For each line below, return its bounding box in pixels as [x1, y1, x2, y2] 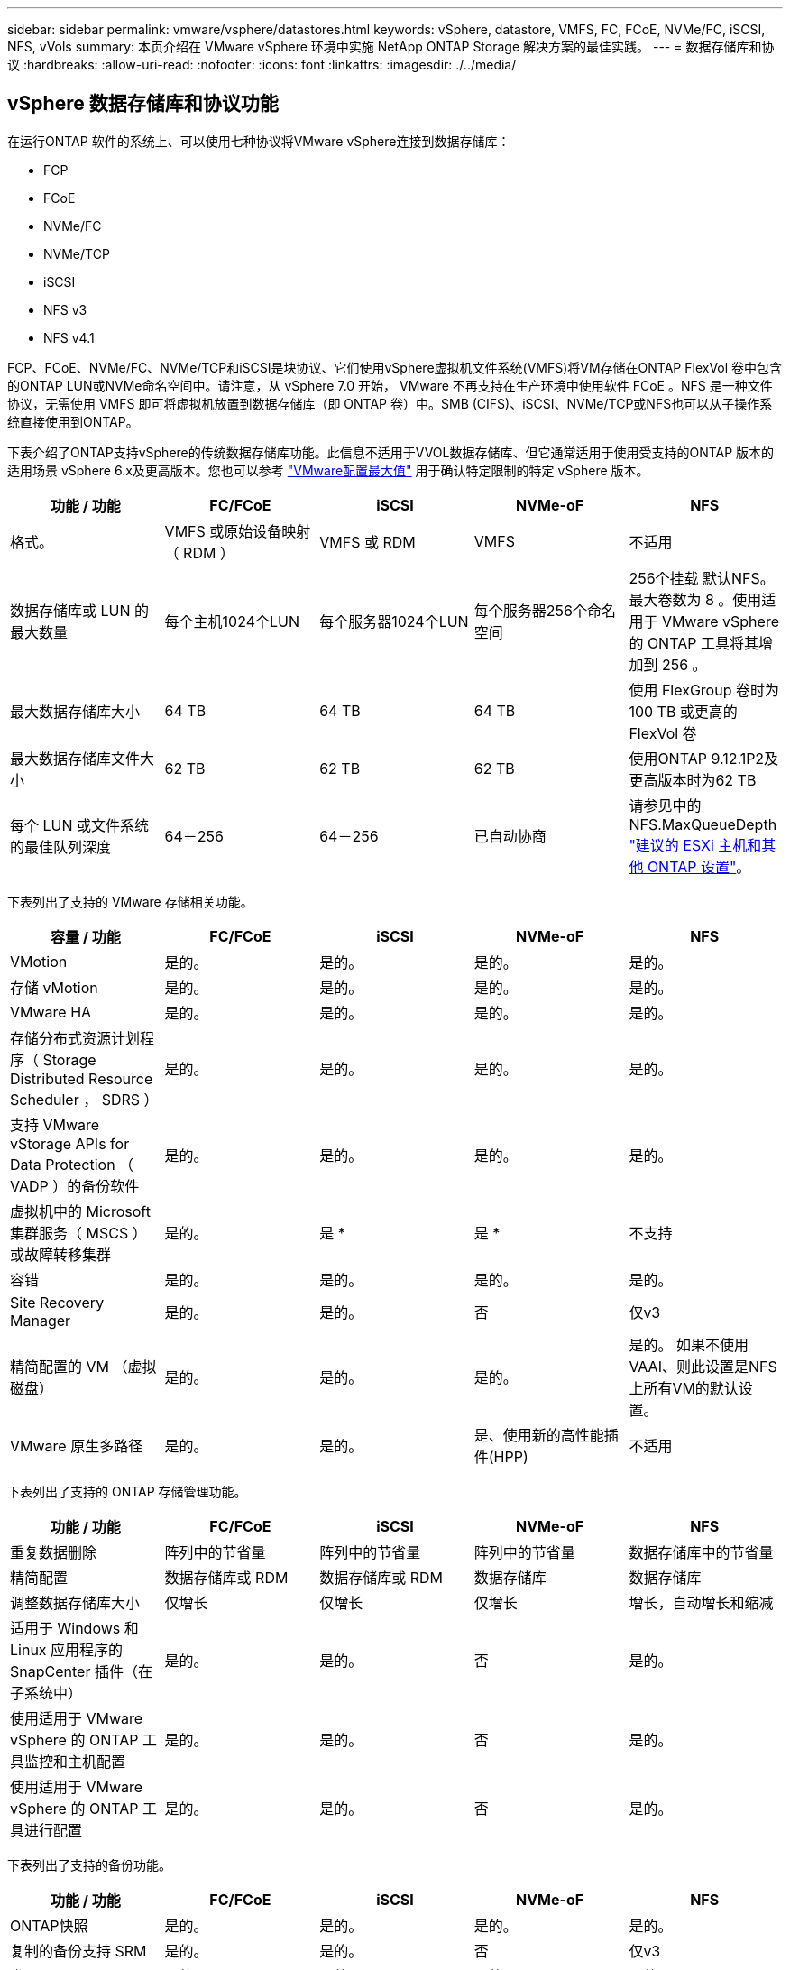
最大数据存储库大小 [10, 702, 141, 721]
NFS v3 [43, 301, 87, 318]
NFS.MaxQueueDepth [629, 815, 777, 833]
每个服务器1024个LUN [319, 612, 469, 631]
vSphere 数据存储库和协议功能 [7, 92, 279, 115]
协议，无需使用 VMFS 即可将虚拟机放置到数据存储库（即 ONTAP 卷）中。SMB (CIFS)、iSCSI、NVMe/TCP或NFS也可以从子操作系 [7, 395, 773, 411]
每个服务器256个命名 [473, 601, 616, 620]
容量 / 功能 [50, 927, 121, 946]
